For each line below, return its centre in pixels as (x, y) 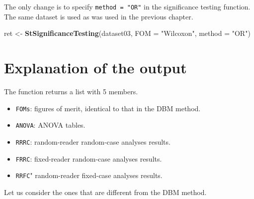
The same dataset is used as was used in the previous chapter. (99, 16)
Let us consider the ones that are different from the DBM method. (105, 192)
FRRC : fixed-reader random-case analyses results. (89, 158)
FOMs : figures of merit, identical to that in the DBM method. (108, 108)
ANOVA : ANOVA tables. (50, 125)
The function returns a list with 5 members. (71, 91)
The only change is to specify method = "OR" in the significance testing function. (127, 6)
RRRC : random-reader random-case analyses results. (93, 141)
